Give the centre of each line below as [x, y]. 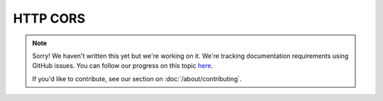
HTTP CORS [49, 18]
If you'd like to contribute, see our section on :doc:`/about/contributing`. [137, 78]
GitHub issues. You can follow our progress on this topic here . [123, 66]
